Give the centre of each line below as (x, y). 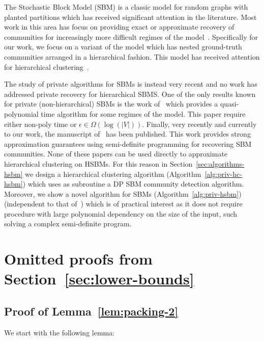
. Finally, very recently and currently (199, 124)
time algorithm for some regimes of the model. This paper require (143, 113)
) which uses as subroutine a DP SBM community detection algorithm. (133, 184)
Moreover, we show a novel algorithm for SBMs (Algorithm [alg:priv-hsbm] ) (123, 193)
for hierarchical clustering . (47, 67)
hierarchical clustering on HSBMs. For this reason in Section (98, 163)
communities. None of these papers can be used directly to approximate (116, 154)
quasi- (229, 104)
